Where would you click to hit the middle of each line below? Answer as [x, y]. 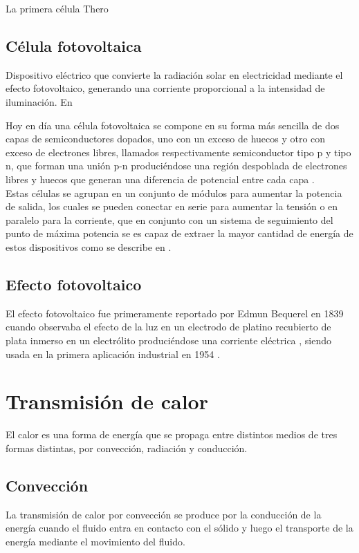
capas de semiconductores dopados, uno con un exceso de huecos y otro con [166, 139]
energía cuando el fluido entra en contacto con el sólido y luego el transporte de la [179, 528]
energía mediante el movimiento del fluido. [95, 541]
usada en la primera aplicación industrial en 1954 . [113, 354]
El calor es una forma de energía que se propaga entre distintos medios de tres [172, 434]
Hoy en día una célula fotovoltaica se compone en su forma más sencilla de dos [173, 125]
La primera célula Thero [57, 8]
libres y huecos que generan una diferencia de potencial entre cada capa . [160, 179]
